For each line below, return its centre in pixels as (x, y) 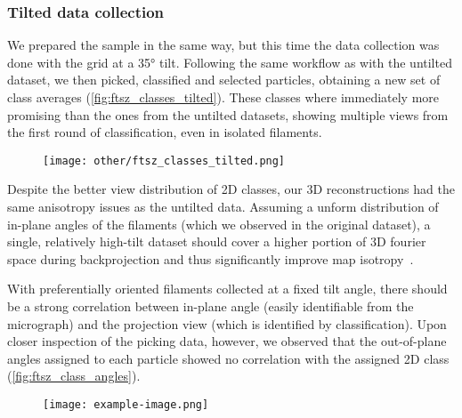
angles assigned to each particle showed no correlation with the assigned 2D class (228, 358)
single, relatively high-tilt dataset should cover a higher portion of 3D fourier (217, 241)
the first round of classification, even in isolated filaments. (165, 132)
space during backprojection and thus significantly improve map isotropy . (211, 258)
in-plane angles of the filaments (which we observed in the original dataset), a (219, 224)
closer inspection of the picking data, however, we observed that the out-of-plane (227, 341)
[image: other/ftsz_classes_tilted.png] (164, 161)
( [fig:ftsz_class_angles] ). (74, 376)
